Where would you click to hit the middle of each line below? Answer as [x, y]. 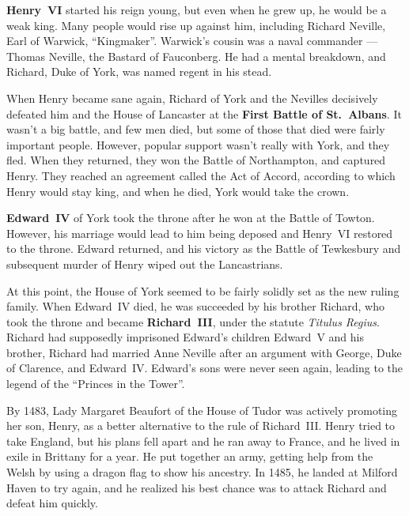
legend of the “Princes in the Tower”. [96, 384]
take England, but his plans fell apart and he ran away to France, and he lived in [203, 441]
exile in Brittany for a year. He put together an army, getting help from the [190, 456]
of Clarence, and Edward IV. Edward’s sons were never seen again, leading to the [204, 368]
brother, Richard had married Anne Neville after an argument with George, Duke [204, 352]
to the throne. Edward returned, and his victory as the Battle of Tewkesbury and [204, 249]
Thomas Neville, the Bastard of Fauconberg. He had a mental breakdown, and [196, 56]
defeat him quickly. [52, 503]
